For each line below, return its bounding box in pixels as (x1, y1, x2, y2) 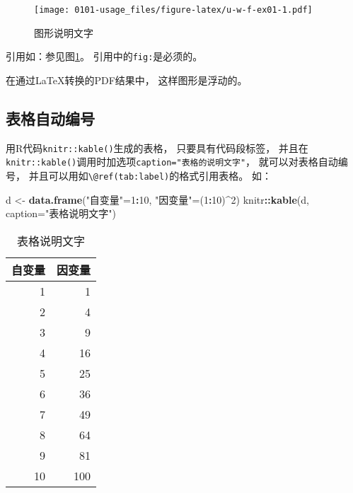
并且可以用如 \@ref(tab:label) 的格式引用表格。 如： (28, 168, 272, 183)
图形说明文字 (34, 25, 93, 40)
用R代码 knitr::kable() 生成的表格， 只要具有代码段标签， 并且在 (6, 140, 308, 155)
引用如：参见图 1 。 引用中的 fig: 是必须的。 (6, 49, 203, 64)
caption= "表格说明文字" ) (6, 206, 116, 221)
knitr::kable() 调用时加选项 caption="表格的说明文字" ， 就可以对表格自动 (6, 154, 338, 169)
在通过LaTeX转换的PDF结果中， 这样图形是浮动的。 (6, 72, 248, 87)
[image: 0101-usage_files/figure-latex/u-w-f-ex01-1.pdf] (34, 5, 313, 15)
